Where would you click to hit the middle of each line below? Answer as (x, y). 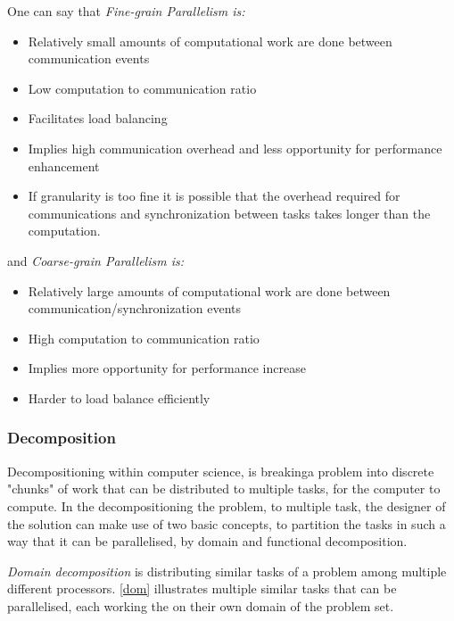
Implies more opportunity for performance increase (167, 368)
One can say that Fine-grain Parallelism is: (126, 11)
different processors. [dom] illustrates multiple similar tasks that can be (202, 588)
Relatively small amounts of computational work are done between (210, 41)
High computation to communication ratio (144, 338)
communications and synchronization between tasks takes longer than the (229, 213)
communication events (89, 58)
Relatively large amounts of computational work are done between (209, 290)
